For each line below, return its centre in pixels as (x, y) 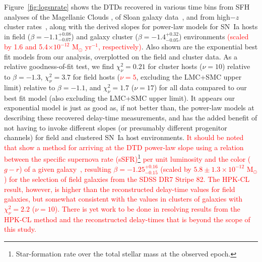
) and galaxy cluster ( (105, 36)
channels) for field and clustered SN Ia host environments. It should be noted (124, 137)
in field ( (17, 36)
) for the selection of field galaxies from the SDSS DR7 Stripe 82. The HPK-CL (127, 179)
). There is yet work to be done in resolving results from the (147, 208)
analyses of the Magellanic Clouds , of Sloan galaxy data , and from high (117, 16)
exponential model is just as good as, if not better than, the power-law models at (129, 108)
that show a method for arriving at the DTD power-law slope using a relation (124, 147)
